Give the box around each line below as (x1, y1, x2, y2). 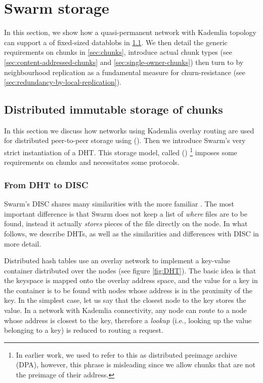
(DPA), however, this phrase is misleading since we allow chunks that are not (16, 359, 255, 370)
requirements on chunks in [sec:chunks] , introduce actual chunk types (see (4, 47, 232, 57)
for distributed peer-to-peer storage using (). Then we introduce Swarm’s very (4, 135, 246, 146)
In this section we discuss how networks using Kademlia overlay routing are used (4, 125, 254, 135)
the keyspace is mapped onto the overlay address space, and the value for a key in (4, 275, 258, 286)
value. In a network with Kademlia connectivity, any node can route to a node (4, 305, 247, 316)
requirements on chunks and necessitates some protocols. (4, 157, 180, 167)
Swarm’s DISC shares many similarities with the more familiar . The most (4, 198, 235, 209)
